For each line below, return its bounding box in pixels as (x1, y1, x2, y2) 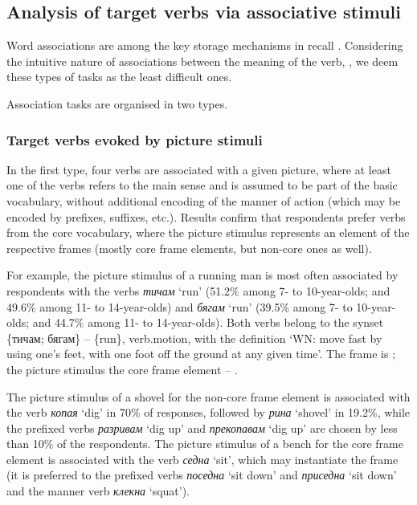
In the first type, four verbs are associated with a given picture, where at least (6, 161, 391, 177)
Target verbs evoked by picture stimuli (6, 129, 263, 149)
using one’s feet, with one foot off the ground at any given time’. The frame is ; (6, 345, 396, 362)
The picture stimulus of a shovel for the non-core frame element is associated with (6, 388, 411, 405)
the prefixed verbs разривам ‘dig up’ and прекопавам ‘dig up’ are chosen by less (6, 419, 398, 436)
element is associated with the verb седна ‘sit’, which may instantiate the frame (6, 450, 399, 467)
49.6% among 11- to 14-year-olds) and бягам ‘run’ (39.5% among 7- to (6, 298, 353, 315)
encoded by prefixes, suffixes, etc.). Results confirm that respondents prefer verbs (6, 208, 406, 225)
